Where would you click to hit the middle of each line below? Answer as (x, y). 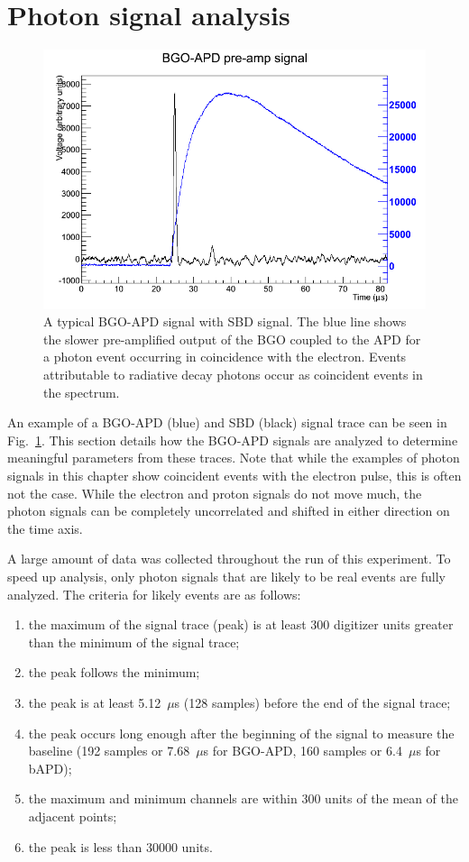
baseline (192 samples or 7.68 (109, 751)
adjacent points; (73, 816)
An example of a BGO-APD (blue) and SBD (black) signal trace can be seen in (227, 422)
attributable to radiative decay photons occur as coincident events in (233, 375)
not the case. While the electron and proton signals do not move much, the (215, 493)
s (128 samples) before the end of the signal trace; (313, 702)
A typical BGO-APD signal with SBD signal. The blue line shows (225, 321)
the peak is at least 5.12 (95, 702)
